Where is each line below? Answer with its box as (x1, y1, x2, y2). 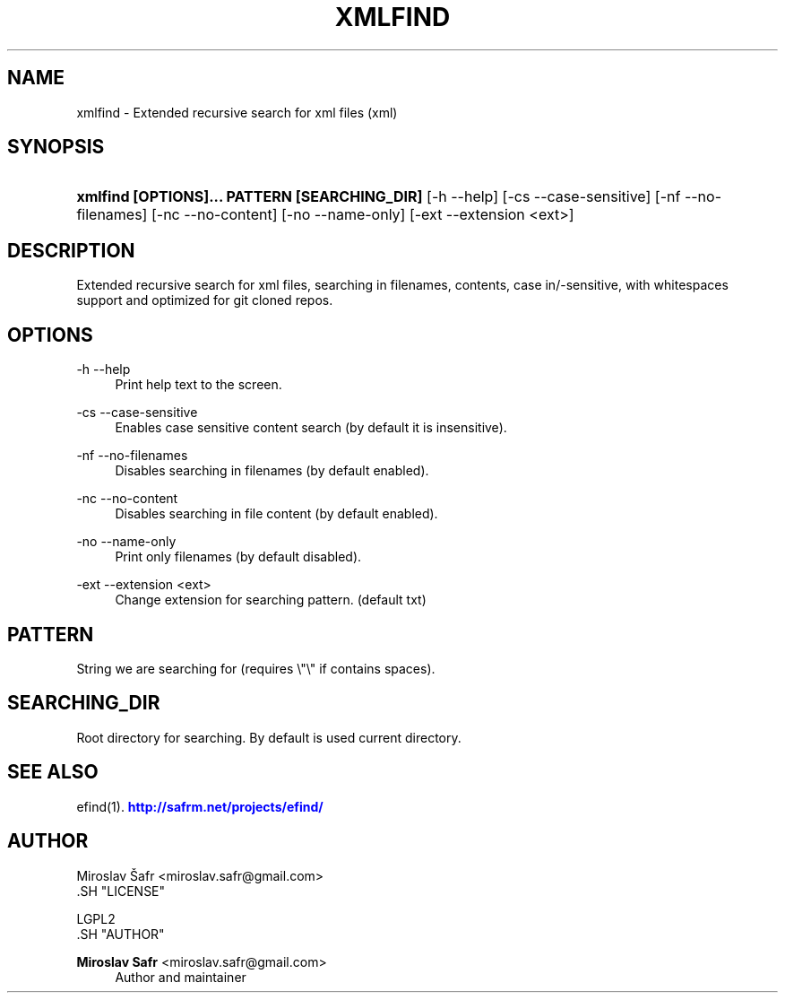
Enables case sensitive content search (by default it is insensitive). (115, 420, 507, 436)
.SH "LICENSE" (76, 883, 166, 899)
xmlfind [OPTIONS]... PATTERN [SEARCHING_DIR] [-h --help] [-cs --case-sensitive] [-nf (76, 187, 681, 206)
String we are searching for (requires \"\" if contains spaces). (76, 660, 436, 676)
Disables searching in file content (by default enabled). (115, 506, 438, 522)
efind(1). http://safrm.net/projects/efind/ (76, 798, 323, 814)
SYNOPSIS (7, 135, 105, 159)
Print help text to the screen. (115, 377, 282, 393)
